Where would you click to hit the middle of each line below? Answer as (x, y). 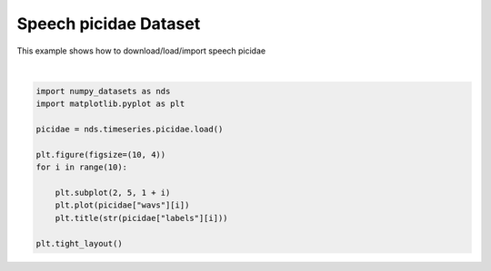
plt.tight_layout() (79, 243)
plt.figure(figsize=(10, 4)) (101, 155)
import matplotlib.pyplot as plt (110, 104)
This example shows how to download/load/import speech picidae (141, 51)
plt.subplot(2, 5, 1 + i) (113, 193)
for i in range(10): (81, 167)
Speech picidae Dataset (109, 24)
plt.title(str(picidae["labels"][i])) (141, 218)
